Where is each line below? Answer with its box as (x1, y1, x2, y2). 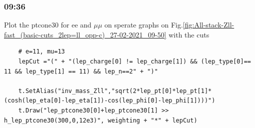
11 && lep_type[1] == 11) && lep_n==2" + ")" (4, 67, 158, 75)
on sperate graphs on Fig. (104, 19, 183, 30)
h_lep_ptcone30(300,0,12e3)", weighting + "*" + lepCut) (4, 116, 197, 124)
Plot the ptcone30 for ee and (4, 19, 91, 30)
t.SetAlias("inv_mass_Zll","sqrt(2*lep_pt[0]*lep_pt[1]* (18, 87, 212, 94)
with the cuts (168, 29, 209, 39)
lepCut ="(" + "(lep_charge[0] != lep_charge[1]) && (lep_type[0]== (18, 58, 251, 65)
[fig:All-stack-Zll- (182, 19, 234, 30)
